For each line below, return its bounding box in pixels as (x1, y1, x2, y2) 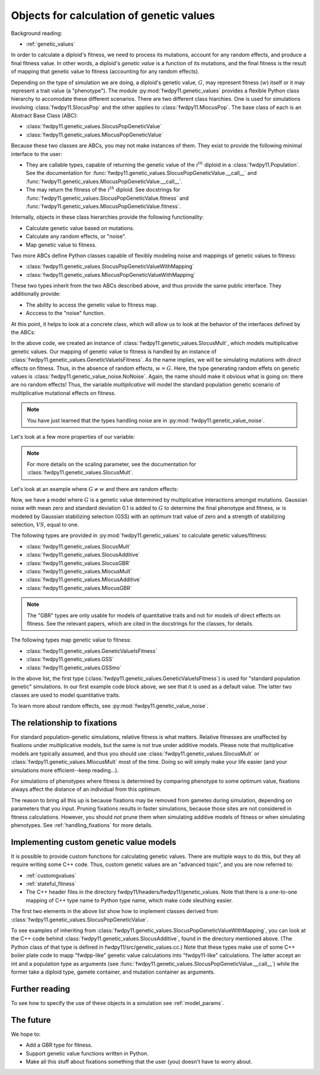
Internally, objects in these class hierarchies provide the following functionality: (11, 213, 204, 221)
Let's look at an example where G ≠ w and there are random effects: (11, 485, 179, 492)
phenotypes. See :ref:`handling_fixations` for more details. (11, 821, 153, 828)
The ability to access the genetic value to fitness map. (25, 301, 158, 308)
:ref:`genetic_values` (25, 40, 75, 47)
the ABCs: (11, 329, 36, 336)
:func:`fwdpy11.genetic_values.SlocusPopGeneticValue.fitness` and (25, 194, 189, 202)
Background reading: (11, 30, 62, 37)
